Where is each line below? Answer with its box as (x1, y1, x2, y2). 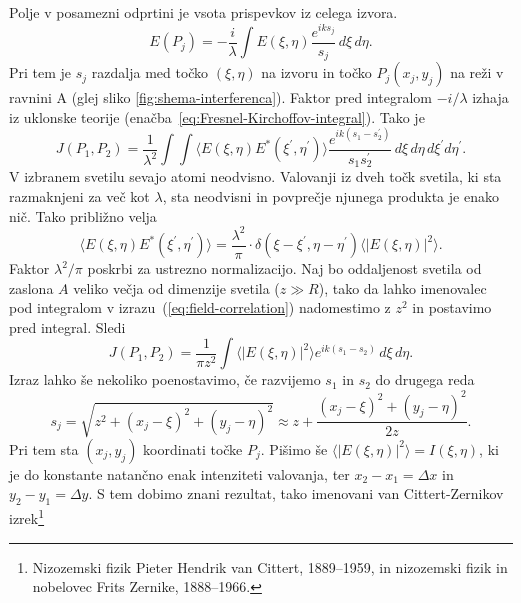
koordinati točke (143, 438, 243, 459)
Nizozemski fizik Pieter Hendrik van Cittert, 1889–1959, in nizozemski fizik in (32, 556, 508, 577)
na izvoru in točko (261, 62, 372, 83)
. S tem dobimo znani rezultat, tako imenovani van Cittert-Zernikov (88, 483, 504, 504)
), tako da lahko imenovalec (318, 277, 487, 298)
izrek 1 (9, 505, 45, 528)
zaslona (9, 277, 54, 298)
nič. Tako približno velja (9, 205, 157, 226)
